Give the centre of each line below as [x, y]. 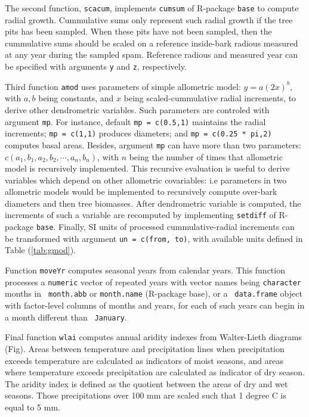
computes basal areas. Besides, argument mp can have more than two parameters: [153, 144]
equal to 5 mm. [33, 407]
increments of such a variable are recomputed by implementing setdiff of [140, 215]
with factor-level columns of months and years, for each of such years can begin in [155, 305]
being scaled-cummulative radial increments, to [210, 98]
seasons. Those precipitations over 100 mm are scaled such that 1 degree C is [146, 395]
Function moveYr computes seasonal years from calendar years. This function [145, 270]
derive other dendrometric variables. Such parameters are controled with [137, 109]
